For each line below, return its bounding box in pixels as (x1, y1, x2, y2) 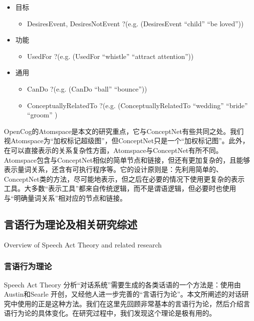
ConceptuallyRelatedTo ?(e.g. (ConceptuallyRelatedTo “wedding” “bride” (27, 100, 248, 110)
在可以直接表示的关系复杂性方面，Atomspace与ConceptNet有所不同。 (4, 145, 223, 155)
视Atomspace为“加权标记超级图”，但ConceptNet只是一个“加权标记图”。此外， (4, 135, 250, 146)
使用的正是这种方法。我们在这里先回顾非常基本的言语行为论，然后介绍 (17, 298, 243, 308)
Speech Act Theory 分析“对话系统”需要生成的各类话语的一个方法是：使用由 (4, 279, 241, 289)
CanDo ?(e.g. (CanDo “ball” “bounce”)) (27, 83, 147, 94)
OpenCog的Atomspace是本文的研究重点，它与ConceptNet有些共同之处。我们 (4, 126, 244, 136)
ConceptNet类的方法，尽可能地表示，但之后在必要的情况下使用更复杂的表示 (4, 173, 245, 184)
